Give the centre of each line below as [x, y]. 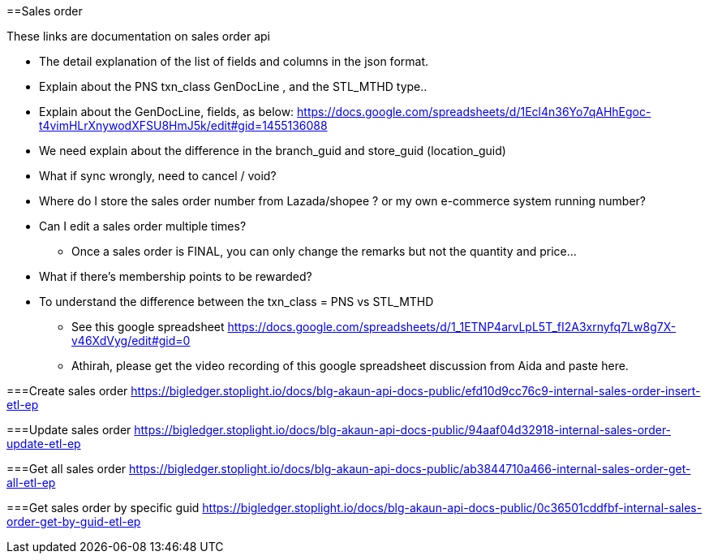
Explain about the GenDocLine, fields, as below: [167, 112]
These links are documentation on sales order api [138, 36]
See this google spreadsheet [148, 327]
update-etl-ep [44, 444]
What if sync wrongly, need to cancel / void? [158, 176]
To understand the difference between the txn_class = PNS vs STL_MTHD [236, 302]
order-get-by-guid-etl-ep [74, 521]
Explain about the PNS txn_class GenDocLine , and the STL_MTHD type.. [233, 86]
